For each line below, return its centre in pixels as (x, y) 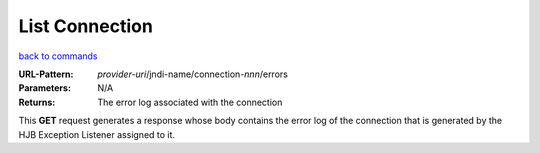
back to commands (58, 56)
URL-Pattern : (46, 74)
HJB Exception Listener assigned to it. (96, 134)
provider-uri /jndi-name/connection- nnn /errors (193, 74)
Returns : (37, 102)
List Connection (86, 26)
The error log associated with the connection (190, 102)
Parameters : (45, 88)
